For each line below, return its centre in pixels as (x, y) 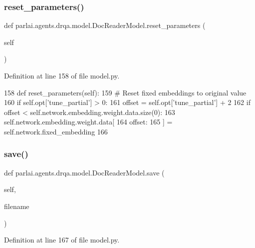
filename (17, 206)
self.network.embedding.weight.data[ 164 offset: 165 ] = (88, 122)
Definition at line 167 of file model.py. (62, 240)
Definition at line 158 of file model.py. (62, 75)
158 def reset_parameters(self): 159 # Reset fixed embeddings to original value (125, 92)
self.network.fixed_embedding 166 (56, 131)
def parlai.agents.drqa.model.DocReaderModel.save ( (84, 172)
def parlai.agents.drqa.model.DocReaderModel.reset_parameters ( (105, 25)
